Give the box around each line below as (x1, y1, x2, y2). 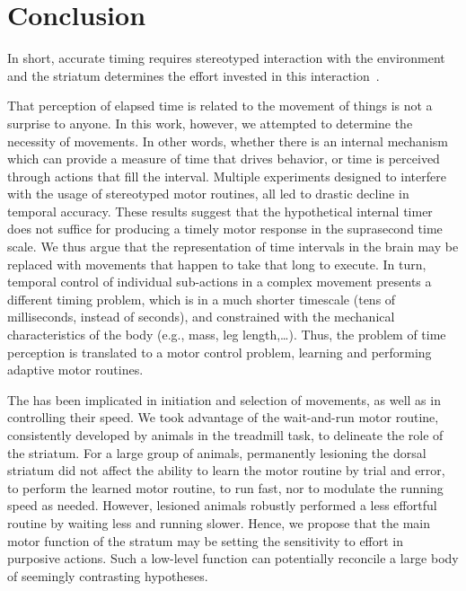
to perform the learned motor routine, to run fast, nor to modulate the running (7, 478, 444, 497)
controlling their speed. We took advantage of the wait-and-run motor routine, (7, 408, 439, 427)
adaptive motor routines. (7, 360, 144, 379)
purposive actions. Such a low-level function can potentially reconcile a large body (7, 549, 459, 568)
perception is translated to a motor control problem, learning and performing (7, 342, 432, 361)
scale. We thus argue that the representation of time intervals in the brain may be (7, 237, 459, 256)
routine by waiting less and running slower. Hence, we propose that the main (7, 513, 431, 532)
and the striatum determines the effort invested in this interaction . (7, 66, 380, 84)
